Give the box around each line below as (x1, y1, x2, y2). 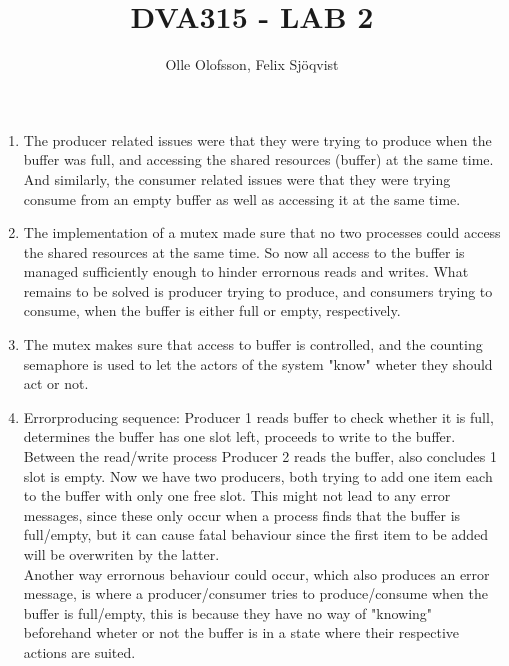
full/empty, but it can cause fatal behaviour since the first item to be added (23, 524, 489, 545)
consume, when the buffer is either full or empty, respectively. (23, 300, 401, 321)
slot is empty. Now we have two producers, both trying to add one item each (23, 465, 493, 486)
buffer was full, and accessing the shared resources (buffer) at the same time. (23, 149, 494, 170)
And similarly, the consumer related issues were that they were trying (23, 168, 451, 189)
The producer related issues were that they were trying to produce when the (23, 129, 492, 150)
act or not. (23, 373, 89, 394)
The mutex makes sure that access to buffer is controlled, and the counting (23, 334, 483, 355)
